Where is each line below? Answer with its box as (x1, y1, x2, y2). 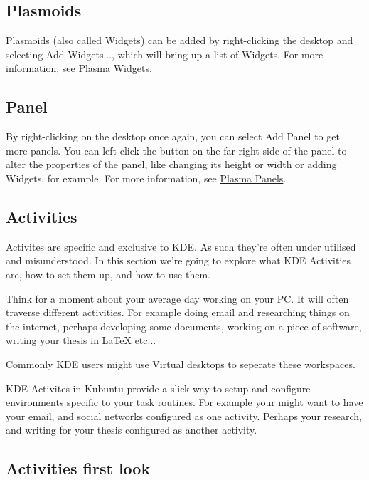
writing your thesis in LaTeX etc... (6, 333, 156, 348)
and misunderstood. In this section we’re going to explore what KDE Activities (6, 253, 351, 268)
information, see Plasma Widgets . (6, 61, 152, 75)
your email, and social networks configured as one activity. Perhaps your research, (6, 408, 362, 423)
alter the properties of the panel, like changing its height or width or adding (6, 157, 337, 172)
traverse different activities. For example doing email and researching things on (6, 305, 350, 320)
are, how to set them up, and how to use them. (6, 266, 210, 281)
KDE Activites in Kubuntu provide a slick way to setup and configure (6, 380, 311, 395)
